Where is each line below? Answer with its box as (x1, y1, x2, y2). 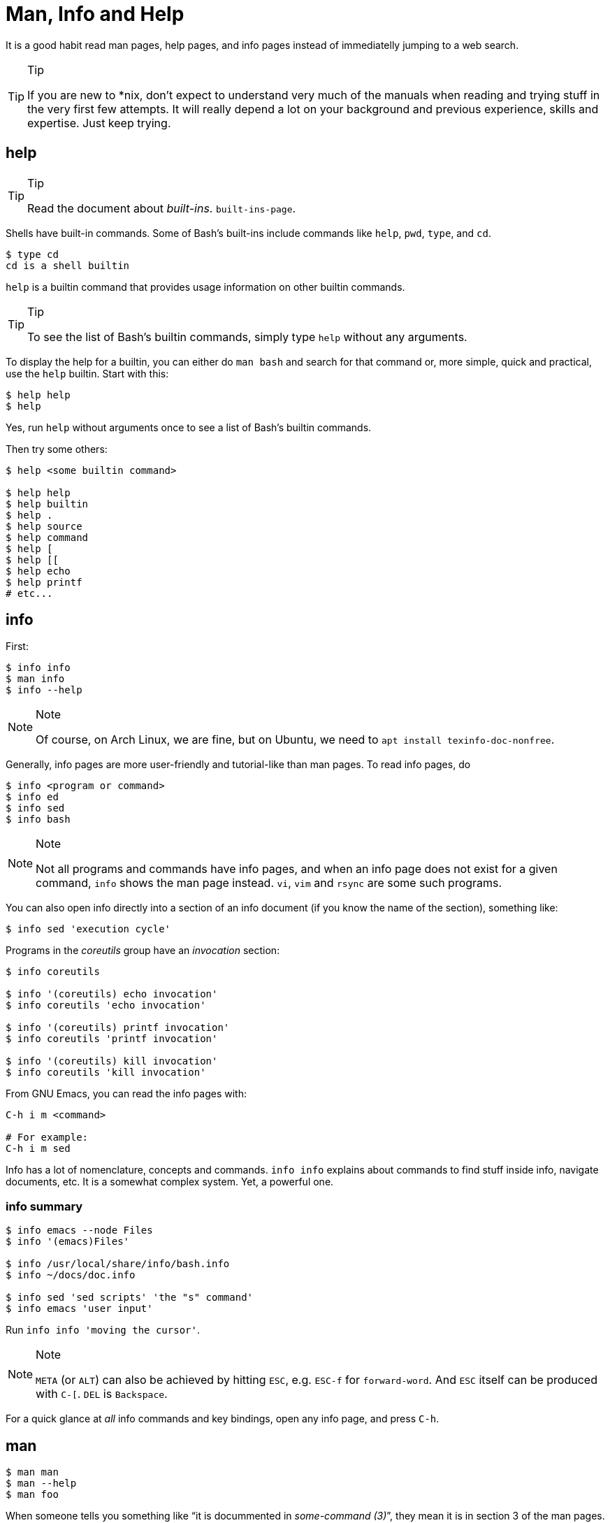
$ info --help (6, 684, 82, 696)
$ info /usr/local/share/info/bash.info (6, 1258, 230, 1270)
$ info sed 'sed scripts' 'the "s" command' (6, 1292, 254, 1304)
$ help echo (6, 565, 71, 577)
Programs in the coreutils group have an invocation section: (6, 944, 280, 957)
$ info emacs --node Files (6, 1225, 153, 1236)
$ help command (6, 531, 89, 543)
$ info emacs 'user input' (6, 1303, 153, 1315)
